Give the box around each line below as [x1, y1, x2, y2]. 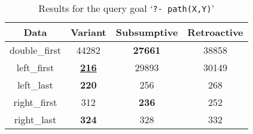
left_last [17, 78, 53, 92]
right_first [13, 95, 57, 109]
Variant [70, 25, 106, 39]
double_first [10, 43, 61, 57]
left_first [16, 60, 54, 74]
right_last [14, 112, 57, 126]
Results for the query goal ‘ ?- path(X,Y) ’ [38, 1, 215, 15]
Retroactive [187, 25, 243, 39]
